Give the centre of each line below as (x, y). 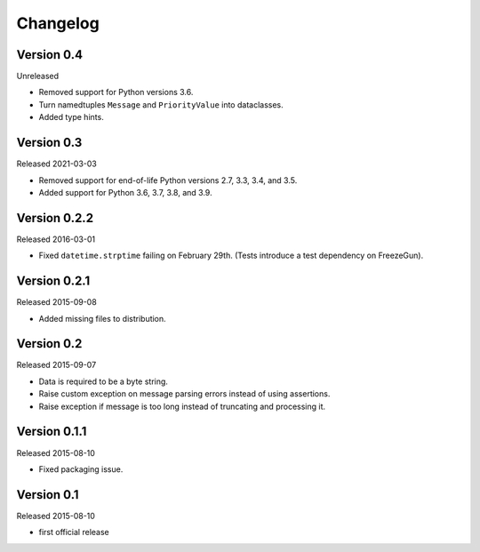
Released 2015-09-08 (56, 302)
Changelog (58, 23)
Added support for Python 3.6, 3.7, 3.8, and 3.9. (125, 192)
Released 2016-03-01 (56, 239)
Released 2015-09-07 (56, 365)
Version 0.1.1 (52, 432)
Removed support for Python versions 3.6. (116, 92)
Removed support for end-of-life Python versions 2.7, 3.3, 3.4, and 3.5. (168, 180)
